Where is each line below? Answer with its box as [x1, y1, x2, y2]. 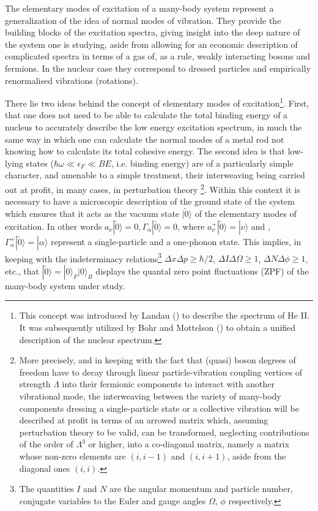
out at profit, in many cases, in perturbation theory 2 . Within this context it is [5, 181, 300, 195]
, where [177, 219, 205, 232]
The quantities [19, 482, 74, 495]
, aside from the [227, 450, 286, 462]
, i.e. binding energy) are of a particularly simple [111, 156, 294, 169]
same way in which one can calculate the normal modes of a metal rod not [5, 132, 284, 145]
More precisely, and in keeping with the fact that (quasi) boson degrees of [19, 354, 296, 366]
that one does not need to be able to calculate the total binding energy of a [5, 108, 288, 121]
